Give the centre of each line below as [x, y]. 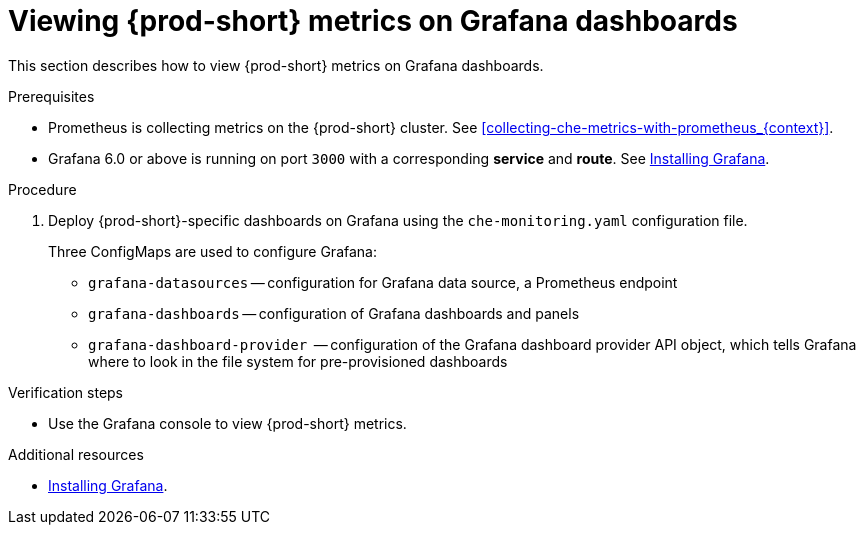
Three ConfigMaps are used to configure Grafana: [212, 251]
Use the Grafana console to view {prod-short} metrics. [227, 423]
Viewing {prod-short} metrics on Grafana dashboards [373, 21]
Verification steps [66, 392]
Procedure [42, 189]
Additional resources [76, 454]
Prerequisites [51, 96]
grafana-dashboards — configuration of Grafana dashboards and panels [334, 313]
